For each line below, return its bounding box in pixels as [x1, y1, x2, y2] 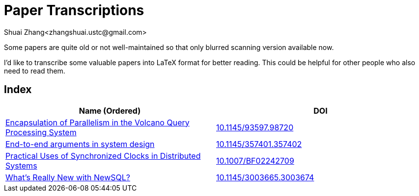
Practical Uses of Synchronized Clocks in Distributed [5, 150, 201, 161]
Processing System [5, 127, 77, 137]
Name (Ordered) [79, 105, 141, 116]
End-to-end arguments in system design [5, 139, 155, 149]
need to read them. [4, 66, 65, 75]
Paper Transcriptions [4, 2, 144, 19]
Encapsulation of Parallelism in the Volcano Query [5, 117, 190, 127]
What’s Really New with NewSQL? [5, 172, 130, 182]
